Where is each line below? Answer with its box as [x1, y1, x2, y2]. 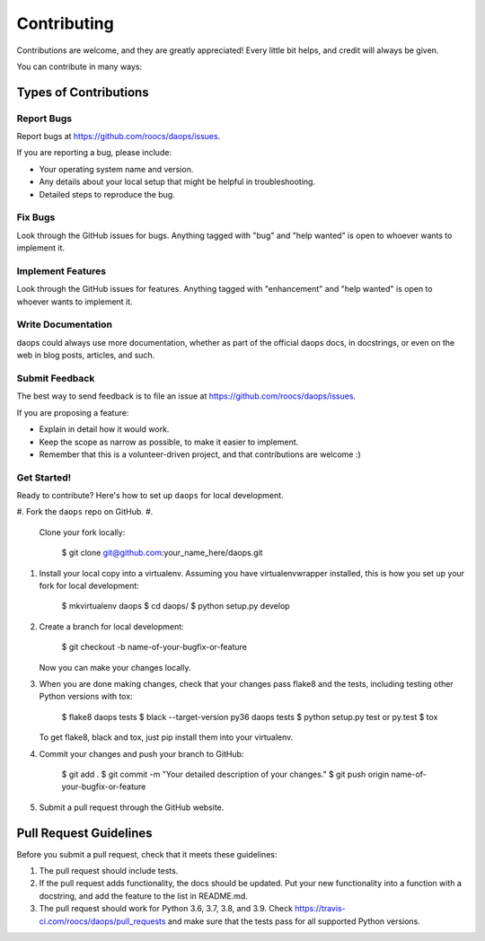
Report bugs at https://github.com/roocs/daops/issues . [16, 131, 221, 142]
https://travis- [295, 903, 346, 914]
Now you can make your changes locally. [39, 662, 191, 673]
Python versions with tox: [39, 691, 134, 702]
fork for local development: [39, 580, 139, 592]
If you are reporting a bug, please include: [16, 147, 172, 158]
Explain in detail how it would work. [39, 424, 170, 435]
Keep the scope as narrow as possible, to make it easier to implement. [39, 436, 299, 447]
